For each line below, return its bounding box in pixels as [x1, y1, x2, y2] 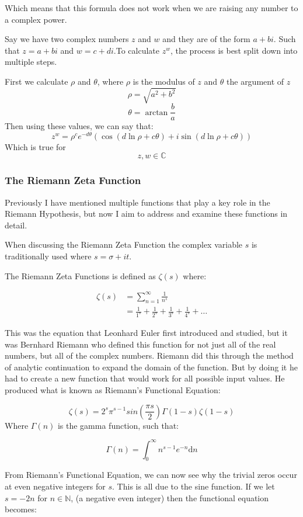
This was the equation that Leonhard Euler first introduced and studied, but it [5, 326, 288, 338]
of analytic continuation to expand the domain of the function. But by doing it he [5, 360, 298, 373]
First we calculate [5, 75, 68, 87]
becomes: [5, 503, 37, 515]
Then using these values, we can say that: [5, 120, 154, 132]
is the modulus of [133, 75, 195, 87]
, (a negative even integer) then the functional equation [71, 491, 269, 504]
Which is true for [5, 140, 66, 152]
